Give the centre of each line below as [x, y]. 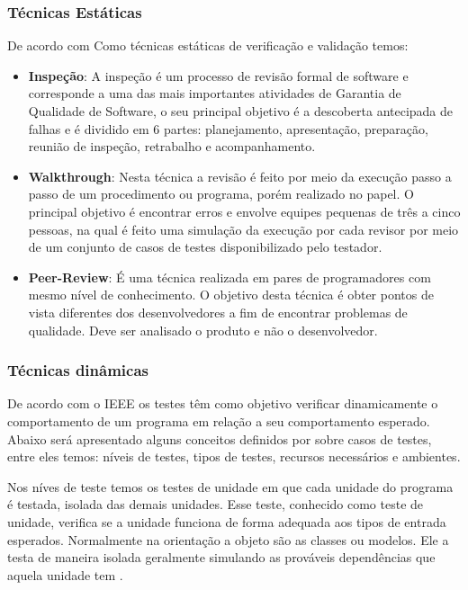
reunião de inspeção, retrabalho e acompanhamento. [172, 146]
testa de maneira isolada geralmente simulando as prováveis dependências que [221, 557]
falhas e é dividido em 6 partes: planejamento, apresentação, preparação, [228, 128]
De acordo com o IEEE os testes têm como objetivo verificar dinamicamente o [223, 403]
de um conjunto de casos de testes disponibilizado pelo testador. [205, 247]
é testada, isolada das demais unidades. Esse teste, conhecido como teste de [216, 504]
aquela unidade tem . [65, 574]
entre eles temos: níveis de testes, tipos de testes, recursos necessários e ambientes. [234, 456]
